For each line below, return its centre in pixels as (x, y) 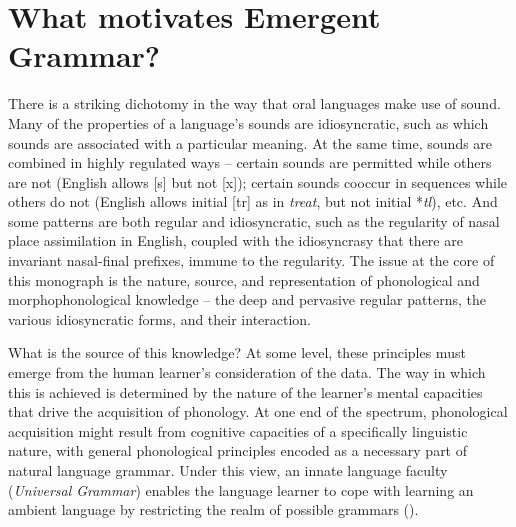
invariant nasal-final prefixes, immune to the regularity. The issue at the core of (251, 260)
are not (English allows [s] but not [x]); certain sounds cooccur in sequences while (258, 181)
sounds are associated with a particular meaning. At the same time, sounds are (250, 142)
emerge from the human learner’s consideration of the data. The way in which (247, 372)
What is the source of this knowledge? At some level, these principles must (237, 352)
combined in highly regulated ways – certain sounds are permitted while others (250, 162)
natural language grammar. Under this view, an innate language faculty (228, 470)
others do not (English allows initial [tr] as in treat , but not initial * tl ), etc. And (253, 201)
